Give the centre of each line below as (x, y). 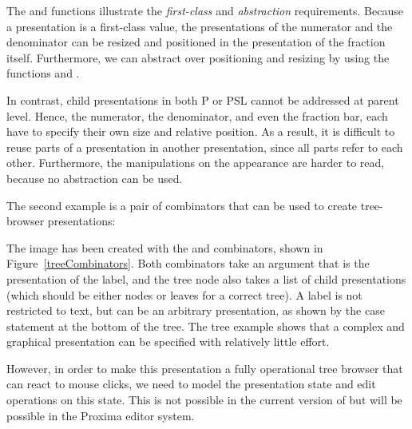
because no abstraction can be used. (95, 178)
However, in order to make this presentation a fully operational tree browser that (205, 368)
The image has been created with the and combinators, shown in (165, 247)
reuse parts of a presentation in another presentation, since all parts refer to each (205, 147)
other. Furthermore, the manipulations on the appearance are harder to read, (196, 163)
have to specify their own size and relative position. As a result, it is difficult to (201, 131)
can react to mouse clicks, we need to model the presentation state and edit (191, 384)
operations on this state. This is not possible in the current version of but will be (204, 400)
